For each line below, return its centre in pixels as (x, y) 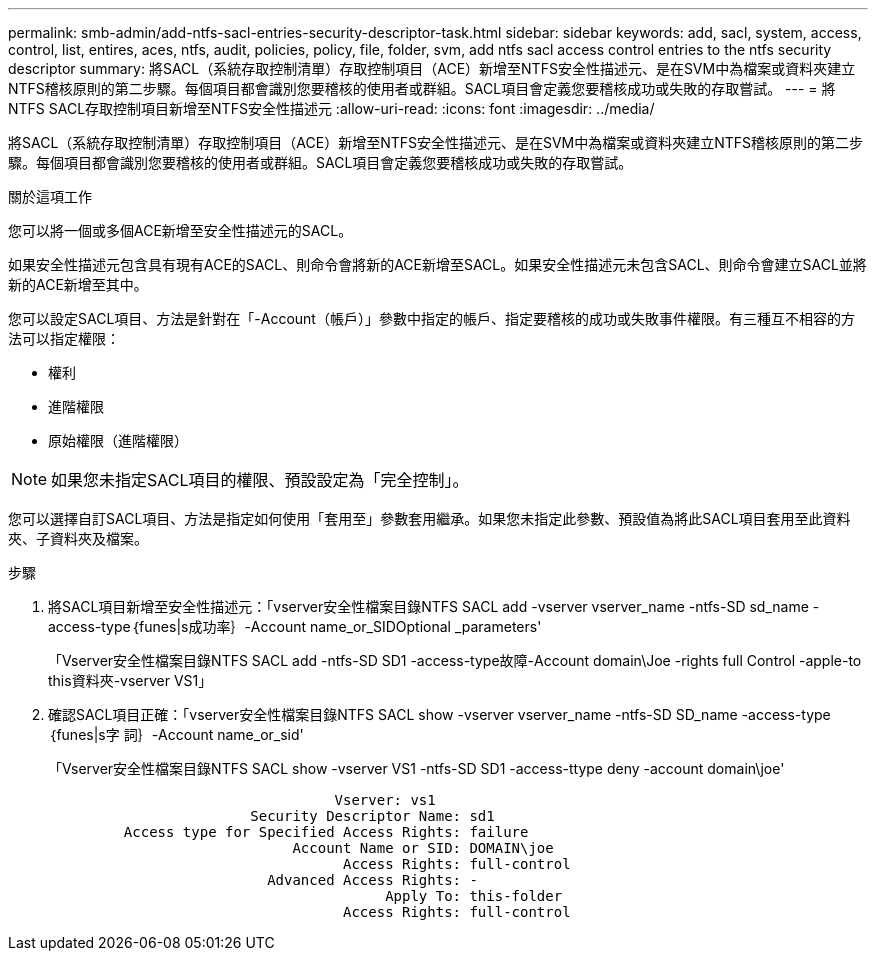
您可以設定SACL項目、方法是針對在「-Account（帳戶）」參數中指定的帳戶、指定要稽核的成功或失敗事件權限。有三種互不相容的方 (431, 318)
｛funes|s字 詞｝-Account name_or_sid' (176, 734)
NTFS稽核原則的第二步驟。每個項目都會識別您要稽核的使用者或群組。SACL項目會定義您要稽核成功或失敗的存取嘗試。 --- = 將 (422, 88)
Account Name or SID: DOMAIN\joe (423, 848)
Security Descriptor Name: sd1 (372, 816)
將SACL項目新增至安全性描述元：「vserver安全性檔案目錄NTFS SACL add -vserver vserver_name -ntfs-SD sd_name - (434, 606)
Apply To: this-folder (474, 896)
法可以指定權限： (64, 338)
